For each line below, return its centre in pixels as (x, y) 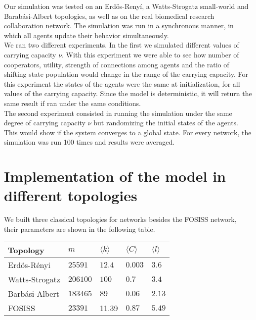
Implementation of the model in (115, 176)
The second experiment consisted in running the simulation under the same (118, 113)
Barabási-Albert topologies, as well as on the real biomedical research (109, 16)
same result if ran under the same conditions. (72, 103)
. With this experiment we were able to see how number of (150, 54)
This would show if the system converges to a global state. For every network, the (128, 132)
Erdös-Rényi (29, 265)
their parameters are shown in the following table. (80, 229)
